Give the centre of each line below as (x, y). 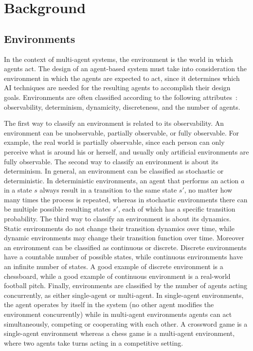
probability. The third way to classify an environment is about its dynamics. (117, 219)
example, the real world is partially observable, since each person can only (114, 142)
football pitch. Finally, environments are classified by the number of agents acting (126, 285)
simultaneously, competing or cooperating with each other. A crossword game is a (126, 323)
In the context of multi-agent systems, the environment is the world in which (118, 59)
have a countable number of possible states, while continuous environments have (123, 257)
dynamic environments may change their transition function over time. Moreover (124, 238)
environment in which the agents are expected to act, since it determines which (122, 78)
